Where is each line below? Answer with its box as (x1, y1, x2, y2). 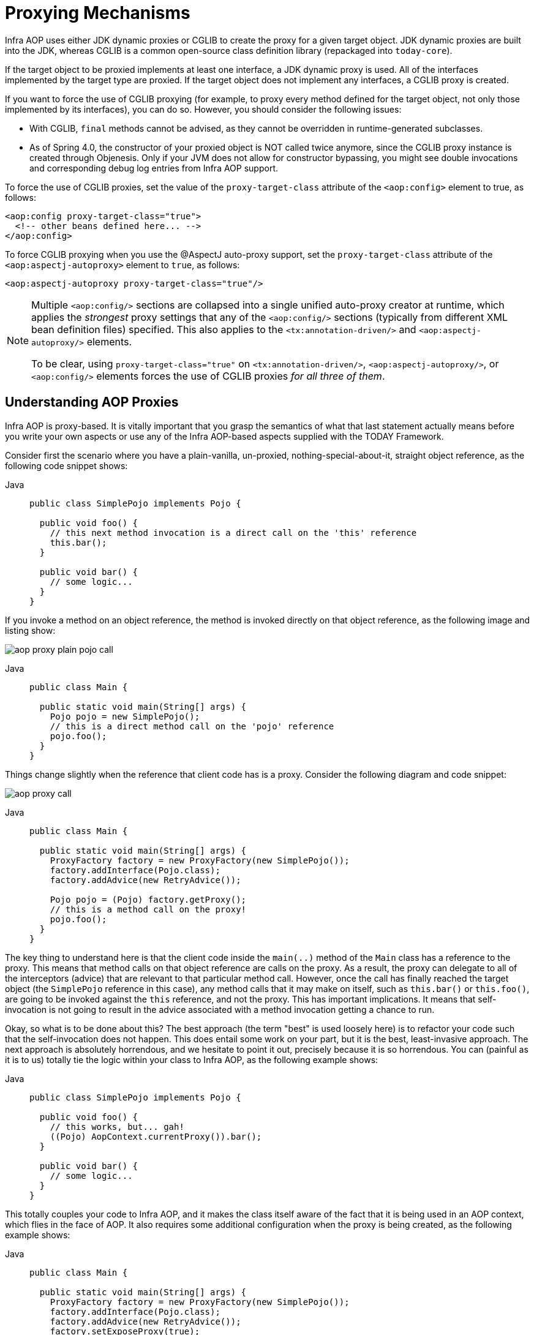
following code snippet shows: (5, 460, 128, 471)
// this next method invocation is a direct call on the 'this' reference (50, 527, 417, 538)
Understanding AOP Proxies (5, 394, 179, 410)
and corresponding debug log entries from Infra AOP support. (29, 162, 278, 173)
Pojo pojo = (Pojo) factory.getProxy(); (50, 894, 247, 904)
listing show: (5, 625, 56, 636)
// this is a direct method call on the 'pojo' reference (50, 721, 334, 731)
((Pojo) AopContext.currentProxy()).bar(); (50, 1131, 262, 1141)
